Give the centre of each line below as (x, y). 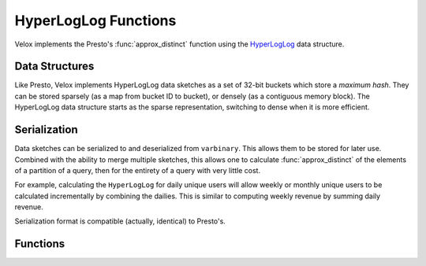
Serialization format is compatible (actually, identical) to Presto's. (120, 221)
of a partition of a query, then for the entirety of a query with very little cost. (137, 170)
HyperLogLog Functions (95, 20)
